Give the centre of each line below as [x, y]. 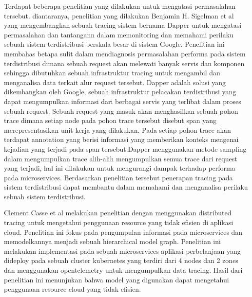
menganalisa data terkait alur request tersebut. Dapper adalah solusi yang [115, 82]
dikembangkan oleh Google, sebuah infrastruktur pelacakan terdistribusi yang [120, 92]
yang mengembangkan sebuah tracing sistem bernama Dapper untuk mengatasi [123, 25]
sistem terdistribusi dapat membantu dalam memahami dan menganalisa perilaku [126, 187]
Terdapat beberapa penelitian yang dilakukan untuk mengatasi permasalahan [120, 6]
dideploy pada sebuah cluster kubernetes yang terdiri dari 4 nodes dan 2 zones [121, 260]
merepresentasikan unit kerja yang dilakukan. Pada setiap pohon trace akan [117, 130]
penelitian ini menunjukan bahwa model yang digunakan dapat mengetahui [116, 279]
